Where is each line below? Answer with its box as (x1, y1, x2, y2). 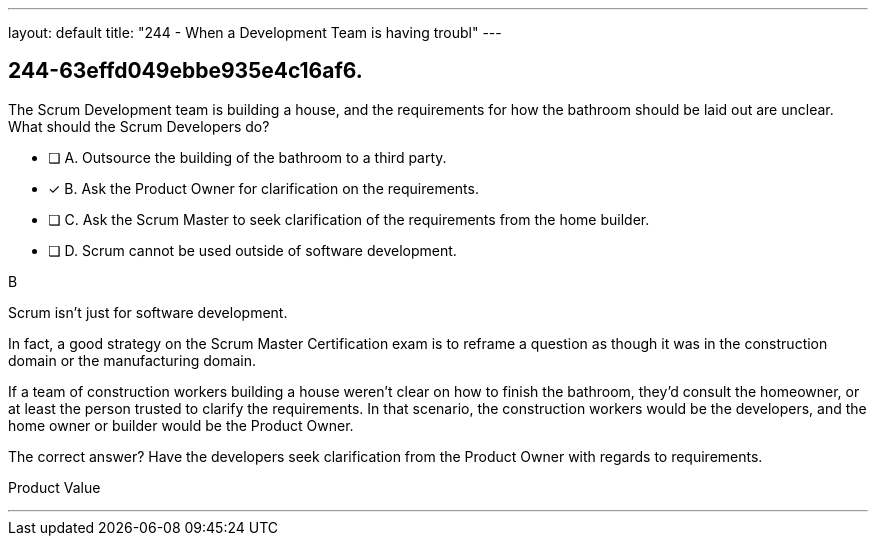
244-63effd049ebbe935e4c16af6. (8, 58, 363, 84)
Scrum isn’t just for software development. (8, 303, 288, 321)
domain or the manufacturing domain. (8, 351, 256, 369)
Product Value (8, 478, 101, 496)
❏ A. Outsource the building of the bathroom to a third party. (48, 148, 447, 166)
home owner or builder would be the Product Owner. (8, 416, 354, 434)
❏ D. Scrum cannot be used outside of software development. (48, 241, 457, 259)
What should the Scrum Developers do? (8, 117, 270, 135)
